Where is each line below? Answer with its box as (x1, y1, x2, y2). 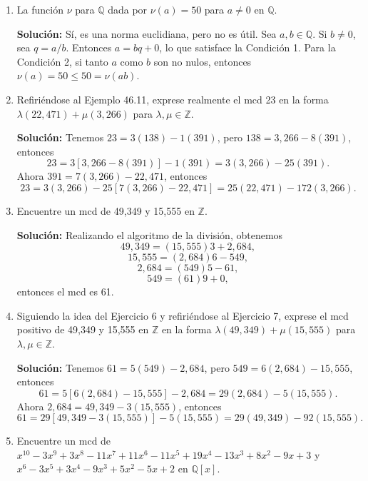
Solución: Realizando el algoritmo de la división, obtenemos (16, 227, 283, 242)
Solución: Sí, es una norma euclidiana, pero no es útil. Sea (16, 26, 277, 41)
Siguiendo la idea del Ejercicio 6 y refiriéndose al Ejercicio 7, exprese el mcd (16, 308, 349, 323)
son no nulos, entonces (153, 54, 252, 69)
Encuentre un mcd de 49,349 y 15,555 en (16, 203, 195, 218)
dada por (108, 2, 148, 16)
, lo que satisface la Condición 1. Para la (159, 40, 336, 55)
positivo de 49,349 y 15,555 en (16, 322, 149, 337)
